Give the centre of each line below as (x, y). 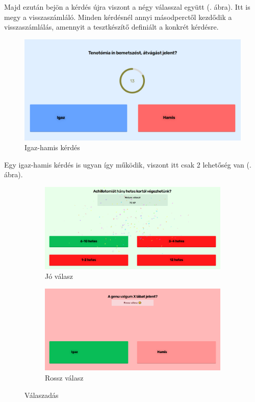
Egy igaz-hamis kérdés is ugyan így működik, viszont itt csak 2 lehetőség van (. (128, 164)
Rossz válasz (64, 378)
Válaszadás (42, 395)
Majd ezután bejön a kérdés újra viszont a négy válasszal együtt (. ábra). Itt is (127, 7)
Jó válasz (59, 276)
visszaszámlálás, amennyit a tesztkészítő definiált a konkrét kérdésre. (111, 27)
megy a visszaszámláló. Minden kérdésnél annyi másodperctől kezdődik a (118, 17)
